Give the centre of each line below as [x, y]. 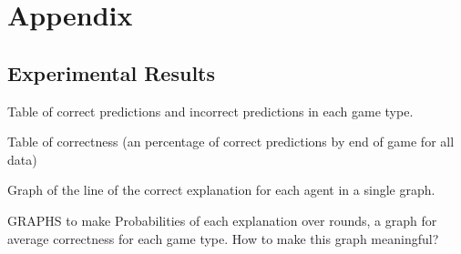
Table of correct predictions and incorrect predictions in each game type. [210, 111]
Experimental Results [111, 72]
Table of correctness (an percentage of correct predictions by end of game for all [231, 142]
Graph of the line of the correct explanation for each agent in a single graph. [221, 190]
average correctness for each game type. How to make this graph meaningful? [223, 238]
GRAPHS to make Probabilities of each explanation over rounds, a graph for [222, 220]
